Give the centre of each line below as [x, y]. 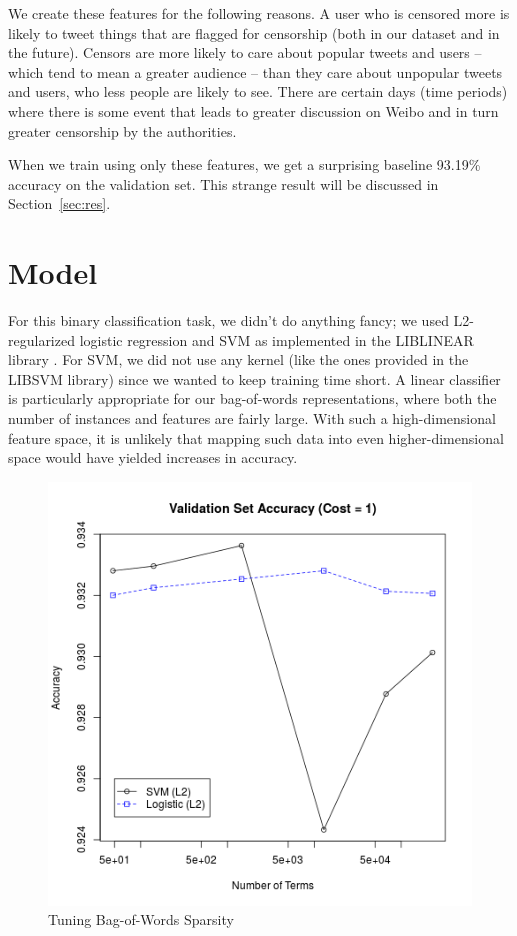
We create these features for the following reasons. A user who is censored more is [259, 13]
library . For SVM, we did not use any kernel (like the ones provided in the [238, 359]
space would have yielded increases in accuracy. [153, 457]
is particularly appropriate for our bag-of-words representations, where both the [252, 398]
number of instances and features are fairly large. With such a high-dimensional [252, 418]
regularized [41, 339]
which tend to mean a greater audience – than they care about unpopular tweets [255, 71]
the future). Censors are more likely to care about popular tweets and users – [245, 52]
